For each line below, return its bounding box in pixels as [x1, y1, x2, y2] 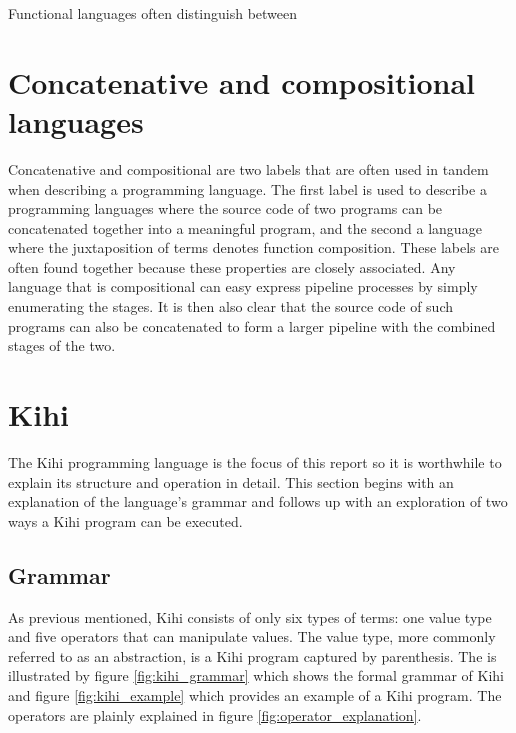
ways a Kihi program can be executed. [8, 510, 243, 531]
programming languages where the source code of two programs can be [8, 198, 443, 219]
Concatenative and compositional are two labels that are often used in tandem [8, 158, 489, 179]
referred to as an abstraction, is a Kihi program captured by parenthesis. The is [8, 645, 497, 666]
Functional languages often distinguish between [8, 3, 298, 23]
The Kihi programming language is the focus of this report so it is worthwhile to [8, 451, 502, 472]
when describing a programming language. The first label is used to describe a [8, 178, 487, 199]
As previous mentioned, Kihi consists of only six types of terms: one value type [8, 606, 492, 627]
